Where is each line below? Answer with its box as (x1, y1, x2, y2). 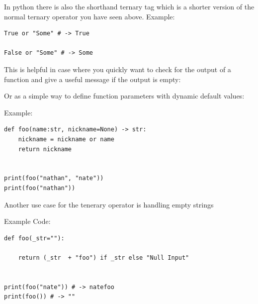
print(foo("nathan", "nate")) (4, 175, 104, 182)
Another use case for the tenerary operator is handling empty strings (4, 199, 214, 209)
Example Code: (4, 216, 51, 226)
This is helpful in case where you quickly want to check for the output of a (4, 64, 231, 74)
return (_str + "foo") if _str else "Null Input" (18, 254, 189, 261)
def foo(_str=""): (4, 234, 65, 242)
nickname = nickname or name (18, 135, 114, 143)
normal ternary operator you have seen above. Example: (4, 11, 175, 21)
